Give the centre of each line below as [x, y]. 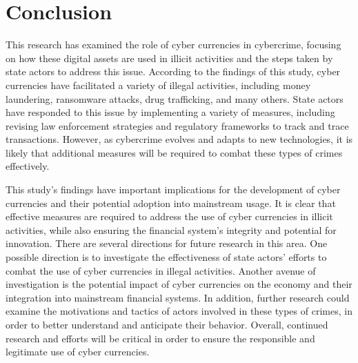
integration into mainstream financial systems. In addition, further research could [178, 297]
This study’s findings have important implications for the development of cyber [173, 189]
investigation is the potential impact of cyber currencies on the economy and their [179, 284]
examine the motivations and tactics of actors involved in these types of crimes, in [179, 311]
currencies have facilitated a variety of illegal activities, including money [158, 85]
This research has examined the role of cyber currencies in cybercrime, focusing [173, 45]
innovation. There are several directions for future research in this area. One [167, 243]
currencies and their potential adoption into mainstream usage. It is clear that [171, 203]
